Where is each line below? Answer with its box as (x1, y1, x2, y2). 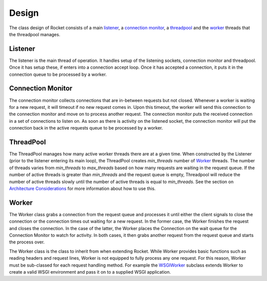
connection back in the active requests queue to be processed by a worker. (9, 125, 163, 131)
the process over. (9, 239, 45, 245)
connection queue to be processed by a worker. (9, 71, 107, 77)
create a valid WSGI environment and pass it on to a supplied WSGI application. (9, 269, 171, 275)
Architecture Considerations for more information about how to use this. (9, 186, 156, 191)
